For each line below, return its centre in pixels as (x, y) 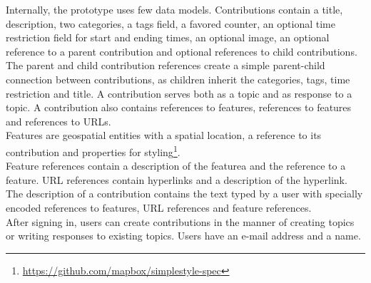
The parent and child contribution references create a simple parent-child (166, 65)
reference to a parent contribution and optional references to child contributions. (182, 51)
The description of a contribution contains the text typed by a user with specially (184, 194)
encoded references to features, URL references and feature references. (159, 207)
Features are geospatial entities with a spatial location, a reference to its (164, 135)
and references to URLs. (59, 121)
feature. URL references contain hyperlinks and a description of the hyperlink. (177, 179)
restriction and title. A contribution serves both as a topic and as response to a (179, 93)
